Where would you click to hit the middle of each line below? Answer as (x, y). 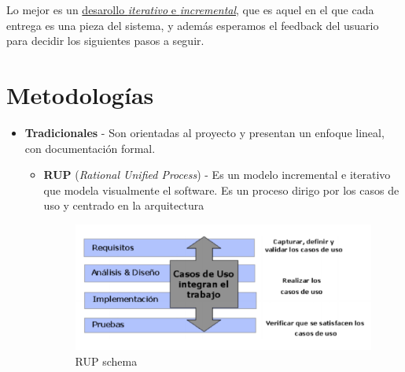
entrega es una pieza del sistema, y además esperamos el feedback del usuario (193, 25)
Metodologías (80, 94)
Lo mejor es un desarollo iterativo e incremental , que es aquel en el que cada (190, 9)
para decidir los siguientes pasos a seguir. (105, 41)
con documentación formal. (90, 148)
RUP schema (106, 361)
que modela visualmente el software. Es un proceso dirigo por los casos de (221, 190)
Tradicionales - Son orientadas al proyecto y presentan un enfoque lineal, (204, 132)
